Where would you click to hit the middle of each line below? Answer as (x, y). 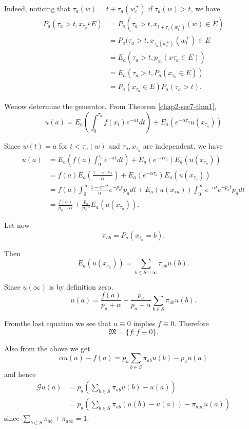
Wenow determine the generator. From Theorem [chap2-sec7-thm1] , (110, 106)
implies (144, 323)
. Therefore (191, 323)
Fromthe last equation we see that (58, 323)
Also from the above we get (47, 348)
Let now (17, 225)
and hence (20, 374)
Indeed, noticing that (37, 8)
